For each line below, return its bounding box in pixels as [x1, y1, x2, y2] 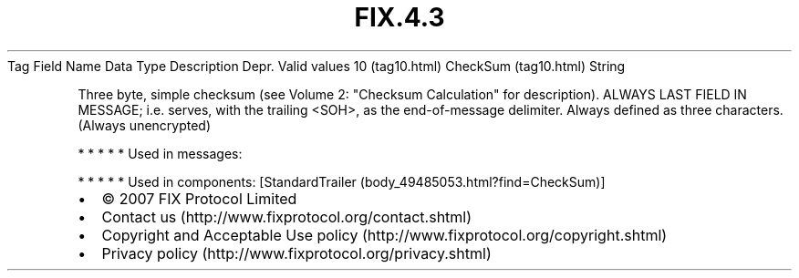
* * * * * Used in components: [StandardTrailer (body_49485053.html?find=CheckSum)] [78, 173, 606, 190]
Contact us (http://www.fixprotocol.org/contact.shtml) [101, 207, 472, 226]
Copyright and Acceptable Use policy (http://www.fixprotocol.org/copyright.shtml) [101, 225, 668, 244]
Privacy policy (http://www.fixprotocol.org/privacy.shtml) [101, 243, 492, 263]
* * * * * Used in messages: [78, 145, 243, 161]
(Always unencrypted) [78, 117, 212, 133]
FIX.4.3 [354, 2, 445, 33]
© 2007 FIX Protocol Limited [101, 189, 297, 208]
